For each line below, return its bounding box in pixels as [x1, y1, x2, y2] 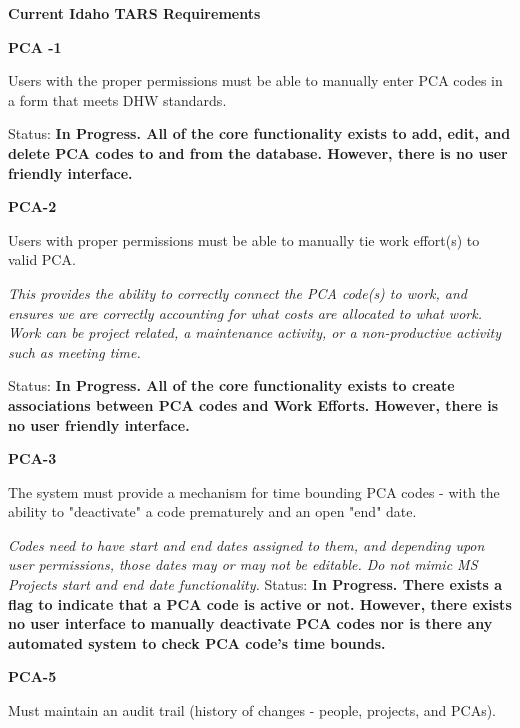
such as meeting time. [8, 341, 141, 362]
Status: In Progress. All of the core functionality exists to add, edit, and [8, 123, 511, 144]
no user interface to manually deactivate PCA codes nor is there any [8, 613, 493, 634]
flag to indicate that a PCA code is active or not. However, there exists [8, 593, 512, 614]
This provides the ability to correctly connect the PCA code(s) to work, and [8, 282, 467, 303]
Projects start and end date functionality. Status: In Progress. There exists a [8, 574, 503, 595]
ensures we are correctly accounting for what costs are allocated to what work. [8, 302, 482, 323]
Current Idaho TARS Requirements [8, 3, 261, 23]
